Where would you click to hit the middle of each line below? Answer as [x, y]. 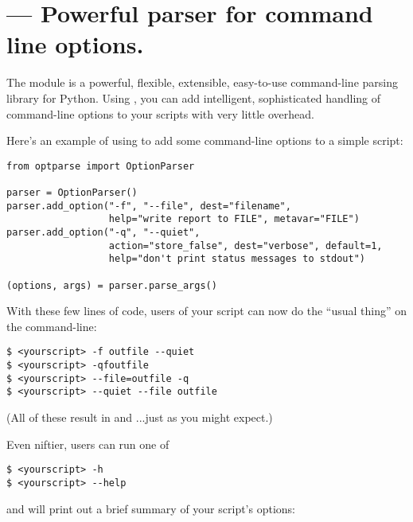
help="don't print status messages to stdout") [237, 259]
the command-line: [52, 326]
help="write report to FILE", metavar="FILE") [234, 219]
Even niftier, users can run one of [88, 444]
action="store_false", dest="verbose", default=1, [245, 245]
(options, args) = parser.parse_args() [112, 285]
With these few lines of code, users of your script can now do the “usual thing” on [207, 311]
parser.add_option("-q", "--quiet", [103, 232]
